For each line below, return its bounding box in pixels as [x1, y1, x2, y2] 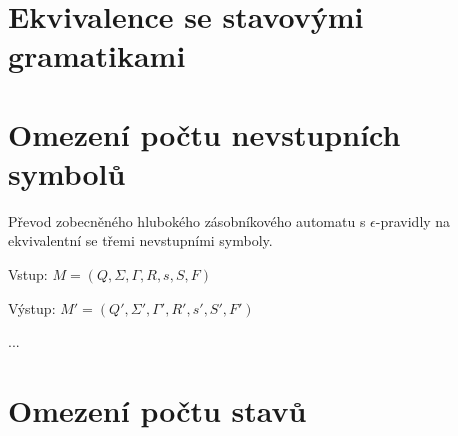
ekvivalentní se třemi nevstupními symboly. [8, 230, 273, 251]
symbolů [8, 152, 126, 193]
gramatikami [8, 35, 186, 76]
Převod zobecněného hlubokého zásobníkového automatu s [8, 210, 366, 231]
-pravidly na [375, 210, 451, 231]
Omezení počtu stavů [8, 390, 307, 431]
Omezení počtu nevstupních [8, 113, 401, 154]
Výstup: [8, 297, 56, 318]
